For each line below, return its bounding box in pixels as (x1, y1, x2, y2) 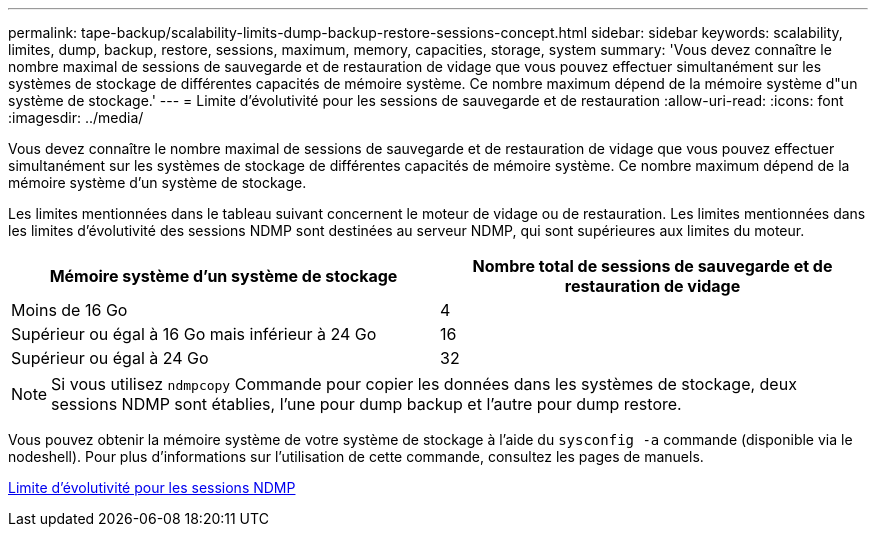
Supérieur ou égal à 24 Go (11, 348, 209, 368)
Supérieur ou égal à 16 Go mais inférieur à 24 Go (11, 324, 377, 344)
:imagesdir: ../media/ (8, 109, 144, 126)
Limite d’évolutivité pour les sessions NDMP (8, 479, 296, 496)
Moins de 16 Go (11, 300, 128, 320)
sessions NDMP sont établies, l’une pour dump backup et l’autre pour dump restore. (51, 394, 682, 414)
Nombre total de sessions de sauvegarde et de (472, 256, 833, 276)
